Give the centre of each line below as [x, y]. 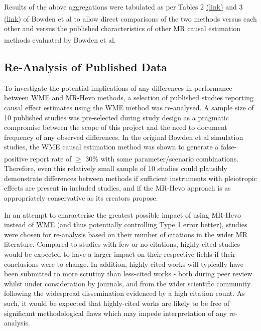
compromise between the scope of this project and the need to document [116, 127]
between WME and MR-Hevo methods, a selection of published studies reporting [129, 98]
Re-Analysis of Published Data [86, 67]
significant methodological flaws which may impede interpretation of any [115, 313]
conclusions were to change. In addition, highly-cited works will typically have [124, 264]
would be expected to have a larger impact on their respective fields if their [120, 254]
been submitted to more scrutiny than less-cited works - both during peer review [128, 274]
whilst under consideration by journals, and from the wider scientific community [127, 283]
